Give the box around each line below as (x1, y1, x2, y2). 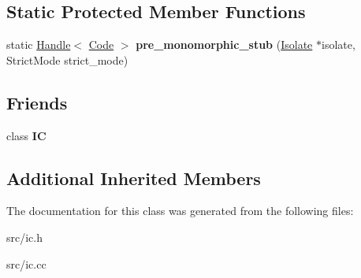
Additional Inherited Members (6, 165, 261, 190)
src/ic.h (6, 228, 43, 245)
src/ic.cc (6, 255, 47, 272)
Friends (6, 90, 68, 114)
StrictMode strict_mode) (6, 51, 128, 68)
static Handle (6, 36, 71, 53)
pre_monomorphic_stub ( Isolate (136, 36, 313, 53)
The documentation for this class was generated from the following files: (6, 202, 354, 219)
